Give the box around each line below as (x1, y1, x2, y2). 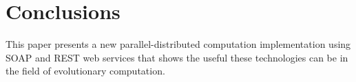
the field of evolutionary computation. (6, 64, 165, 78)
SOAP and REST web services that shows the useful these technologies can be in (6, 50, 348, 64)
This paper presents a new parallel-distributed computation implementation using (6, 37, 351, 51)
